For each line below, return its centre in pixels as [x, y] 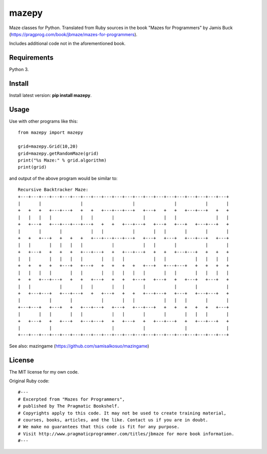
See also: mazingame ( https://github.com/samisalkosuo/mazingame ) [79, 346]
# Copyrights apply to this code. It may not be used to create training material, [122, 413]
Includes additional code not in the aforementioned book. [67, 43]
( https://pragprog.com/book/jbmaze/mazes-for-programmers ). [73, 34]
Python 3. [19, 70]
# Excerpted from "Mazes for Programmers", [71, 399]
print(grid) [32, 167]
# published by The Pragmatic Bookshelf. [69, 406]
